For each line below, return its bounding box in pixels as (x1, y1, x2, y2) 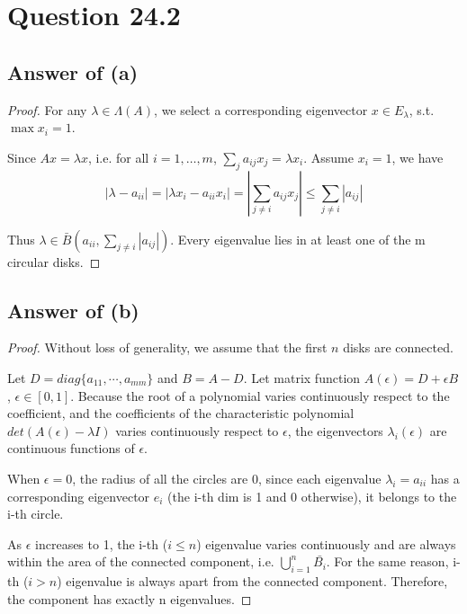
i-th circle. (7, 504, 64, 523)
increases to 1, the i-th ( (35, 534, 168, 553)
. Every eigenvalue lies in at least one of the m (170, 229, 426, 248)
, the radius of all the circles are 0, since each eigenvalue (72, 468, 382, 487)
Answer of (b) (7, 296, 139, 324)
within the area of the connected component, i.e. (7, 552, 274, 571)
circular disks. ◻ (7, 252, 101, 271)
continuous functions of (7, 439, 135, 458)
